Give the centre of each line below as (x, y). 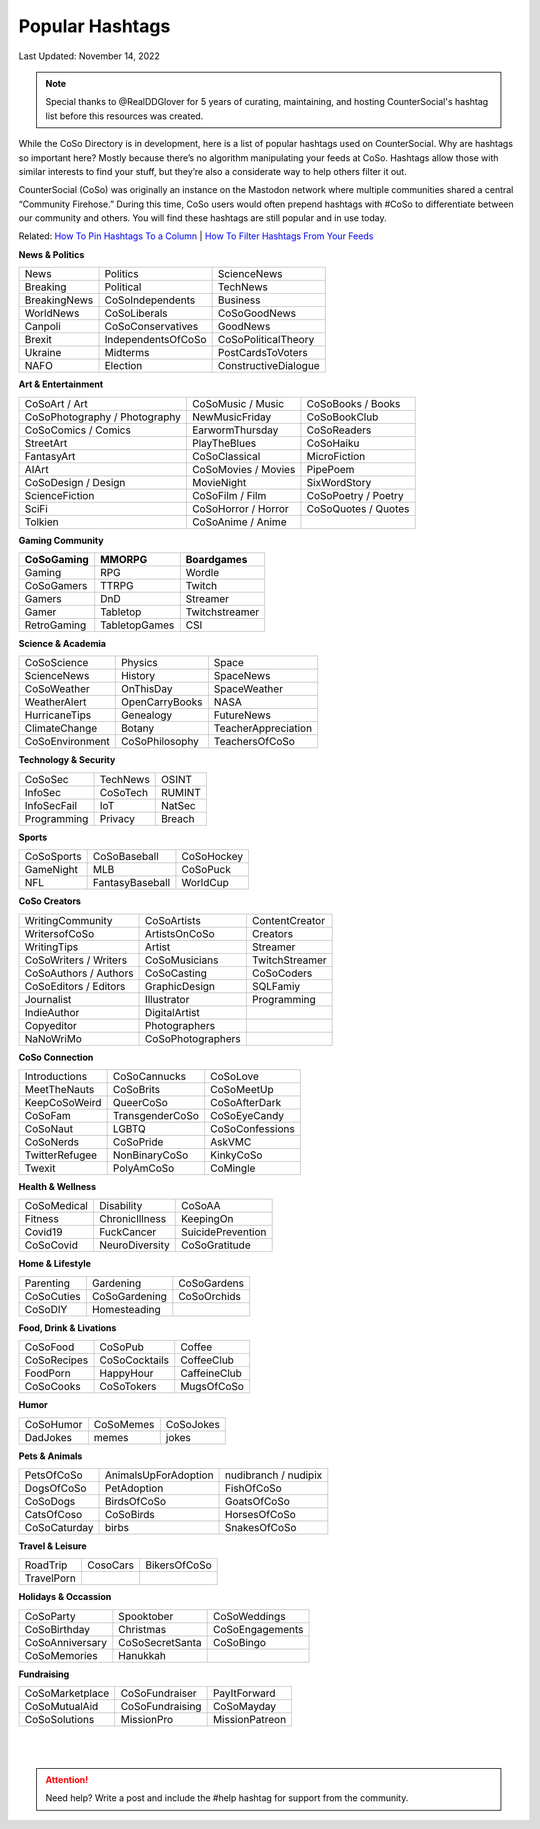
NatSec (178, 805)
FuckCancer (127, 1232)
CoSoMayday (244, 1707)
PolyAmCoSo (143, 1168)
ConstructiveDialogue (268, 366)
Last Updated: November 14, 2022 (89, 56)
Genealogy (146, 715)
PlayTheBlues (224, 443)
